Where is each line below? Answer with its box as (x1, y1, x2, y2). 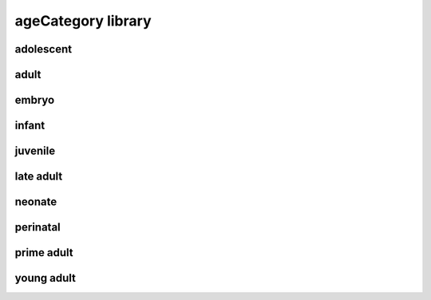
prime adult (14, 246, 73, 259)
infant (14, 119, 45, 132)
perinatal (14, 220, 61, 235)
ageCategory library (14, 12, 152, 30)
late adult (14, 170, 63, 184)
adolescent (14, 42, 72, 56)
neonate (14, 195, 57, 209)
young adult (14, 271, 76, 285)
